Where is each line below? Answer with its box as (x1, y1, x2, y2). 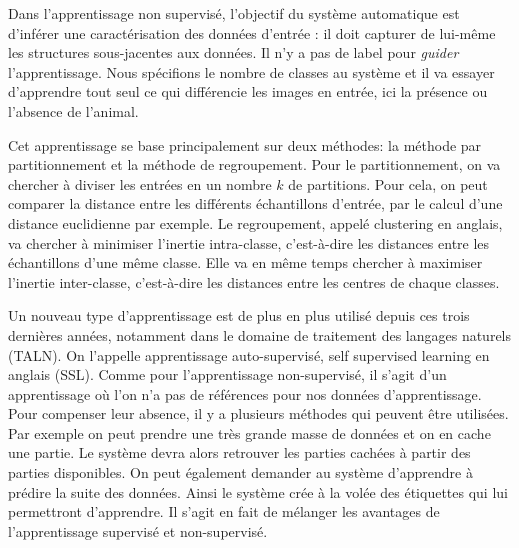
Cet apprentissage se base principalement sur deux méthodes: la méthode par (8, 134, 482, 155)
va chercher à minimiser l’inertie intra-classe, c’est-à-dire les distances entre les (8, 232, 490, 253)
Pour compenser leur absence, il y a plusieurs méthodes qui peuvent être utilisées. (8, 403, 509, 424)
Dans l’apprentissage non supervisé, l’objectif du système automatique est (8, 3, 460, 23)
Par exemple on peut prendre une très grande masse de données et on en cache (8, 422, 491, 443)
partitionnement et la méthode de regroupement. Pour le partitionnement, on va (8, 154, 501, 175)
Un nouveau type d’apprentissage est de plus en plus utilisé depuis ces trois (8, 305, 470, 326)
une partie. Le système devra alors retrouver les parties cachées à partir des (8, 442, 471, 463)
